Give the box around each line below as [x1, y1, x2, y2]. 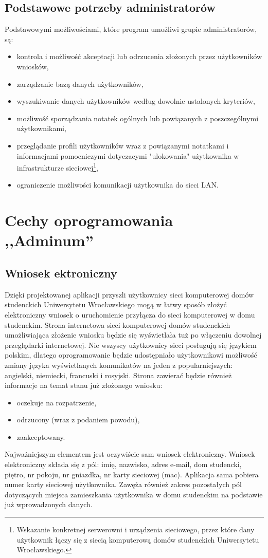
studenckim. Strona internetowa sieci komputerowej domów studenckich [5, 319, 230, 330]
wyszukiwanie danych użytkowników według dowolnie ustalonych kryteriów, [16, 96, 255, 106]
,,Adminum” [5, 230, 94, 251]
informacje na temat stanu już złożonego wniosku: [5, 380, 163, 390]
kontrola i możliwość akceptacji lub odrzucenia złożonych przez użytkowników [16, 51, 262, 62]
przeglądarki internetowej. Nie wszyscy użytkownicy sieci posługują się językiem [5, 339, 257, 350]
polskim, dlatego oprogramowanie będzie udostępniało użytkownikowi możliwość [5, 349, 257, 360]
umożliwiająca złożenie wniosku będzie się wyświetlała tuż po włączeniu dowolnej [5, 329, 262, 340]
